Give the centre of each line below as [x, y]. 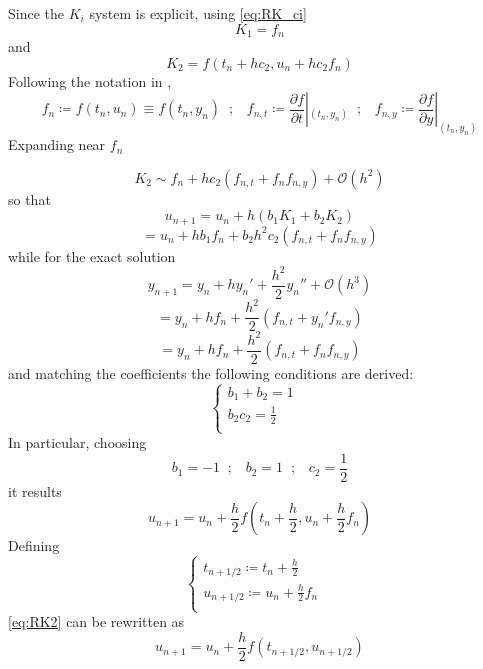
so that [29, 198]
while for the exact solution [92, 255]
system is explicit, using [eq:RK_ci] [198, 13]
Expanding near [57, 144]
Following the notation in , [90, 80]
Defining [34, 545]
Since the [36, 13]
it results [35, 490]
